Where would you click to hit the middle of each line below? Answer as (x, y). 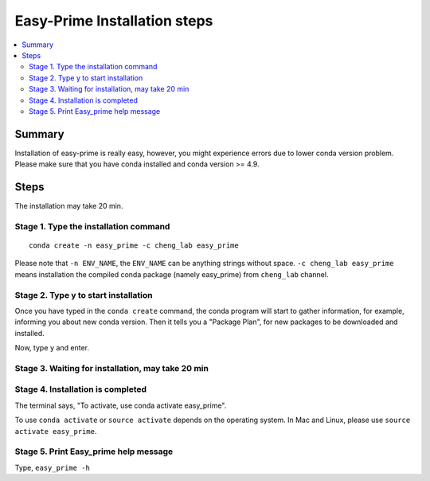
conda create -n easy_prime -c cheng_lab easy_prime (134, 246)
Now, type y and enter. (52, 348)
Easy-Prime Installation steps (114, 21)
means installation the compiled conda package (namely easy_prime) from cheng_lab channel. (172, 274)
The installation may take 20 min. (69, 206)
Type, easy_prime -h (53, 467)
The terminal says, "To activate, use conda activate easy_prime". (121, 405)
